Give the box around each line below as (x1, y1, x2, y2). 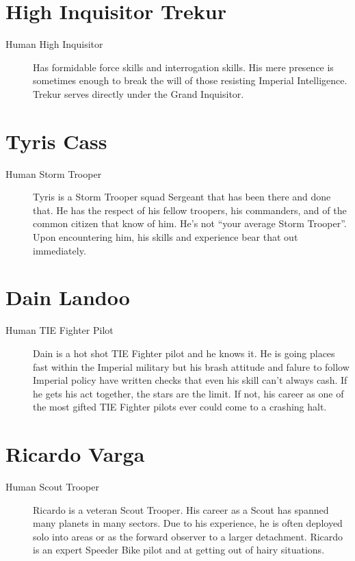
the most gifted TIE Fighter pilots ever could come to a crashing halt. (33, 400, 327, 414)
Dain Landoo (5, 283, 130, 311)
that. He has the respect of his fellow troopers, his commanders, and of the (33, 203, 347, 217)
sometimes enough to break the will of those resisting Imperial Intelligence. (33, 73, 347, 88)
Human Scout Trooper (5, 480, 99, 493)
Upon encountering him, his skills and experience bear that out (33, 230, 298, 244)
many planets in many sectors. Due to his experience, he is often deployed (33, 516, 343, 530)
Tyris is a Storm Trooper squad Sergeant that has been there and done (33, 190, 331, 204)
